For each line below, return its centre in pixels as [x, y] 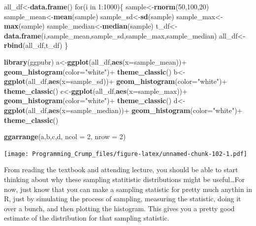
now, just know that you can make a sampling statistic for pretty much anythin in [128, 189]
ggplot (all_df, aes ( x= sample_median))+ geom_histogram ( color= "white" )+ [123, 110]
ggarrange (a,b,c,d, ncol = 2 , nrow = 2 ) [65, 136]
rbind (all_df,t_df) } [36, 45]
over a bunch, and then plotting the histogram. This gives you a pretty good [119, 208]
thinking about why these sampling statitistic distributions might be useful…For [124, 179]
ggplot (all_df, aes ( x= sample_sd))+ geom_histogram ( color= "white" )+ [116, 81]
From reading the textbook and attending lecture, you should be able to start [121, 169]
